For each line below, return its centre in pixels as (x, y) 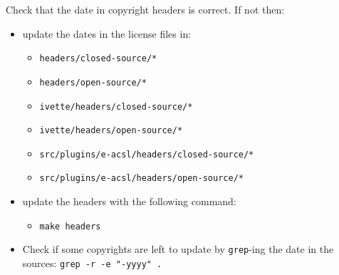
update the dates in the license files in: (107, 33)
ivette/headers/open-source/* (111, 131)
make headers (70, 226)
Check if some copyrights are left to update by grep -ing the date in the (178, 249)
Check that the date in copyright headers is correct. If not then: (145, 9)
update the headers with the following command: (129, 201)
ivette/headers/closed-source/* (116, 107)
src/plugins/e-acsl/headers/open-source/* (141, 178)
